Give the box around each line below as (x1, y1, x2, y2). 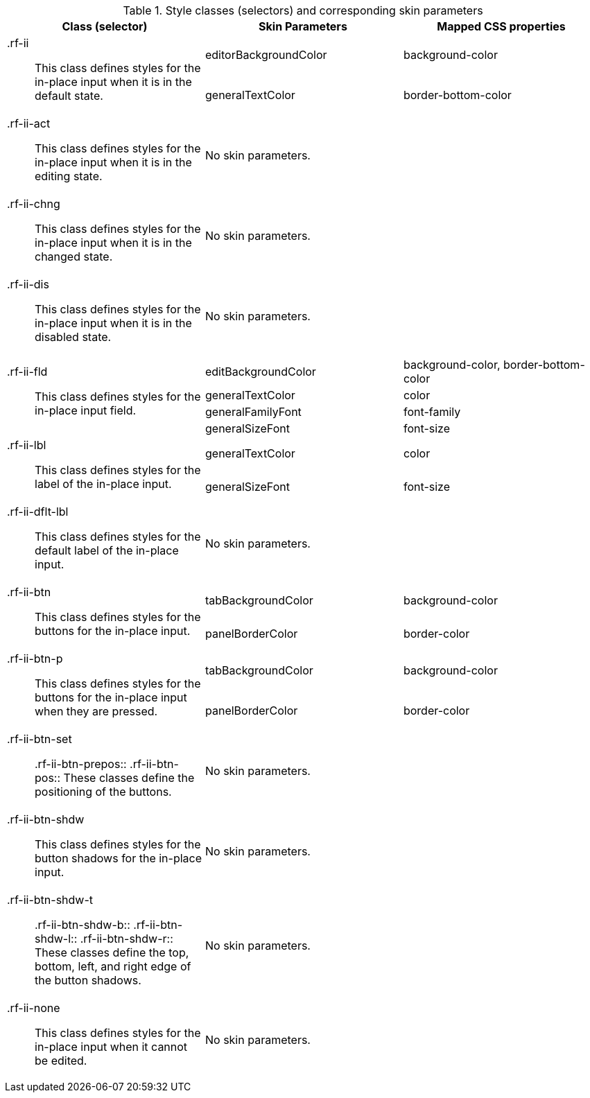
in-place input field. (35, 403, 137, 417)
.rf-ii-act (7, 116, 51, 130)
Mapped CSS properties (437, 19, 566, 33)
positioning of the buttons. (35, 785, 172, 799)
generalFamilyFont (205, 405, 302, 419)
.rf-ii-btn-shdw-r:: (80, 932, 173, 946)
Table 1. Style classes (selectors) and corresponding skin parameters (123, 3, 483, 17)
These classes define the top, (35, 946, 189, 959)
